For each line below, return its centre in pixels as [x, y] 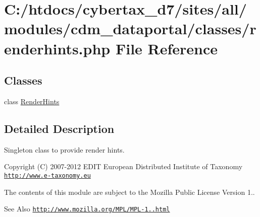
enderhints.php [57, 48]
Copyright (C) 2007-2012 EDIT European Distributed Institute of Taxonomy [123, 166]
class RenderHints [32, 101]
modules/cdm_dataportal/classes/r [130, 28]
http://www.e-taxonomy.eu [47, 175]
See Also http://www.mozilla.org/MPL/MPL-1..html [87, 209]
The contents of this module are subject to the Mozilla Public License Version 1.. [129, 192]
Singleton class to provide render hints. [64, 149]
